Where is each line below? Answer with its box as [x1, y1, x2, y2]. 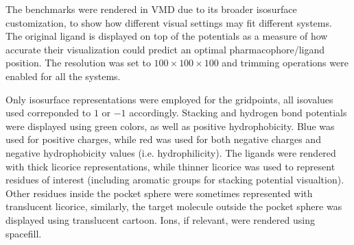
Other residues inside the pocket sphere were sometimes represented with [5, 185, 313, 200]
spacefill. [5, 226, 42, 240]
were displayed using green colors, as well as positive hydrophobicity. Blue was [5, 118, 335, 133]
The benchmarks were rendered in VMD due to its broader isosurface [5, 2, 297, 16]
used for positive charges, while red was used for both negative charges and [5, 132, 321, 146]
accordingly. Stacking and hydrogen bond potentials [129, 105, 347, 120]
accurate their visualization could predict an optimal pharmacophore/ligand [5, 42, 325, 56]
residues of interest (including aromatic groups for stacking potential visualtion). [5, 172, 344, 187]
